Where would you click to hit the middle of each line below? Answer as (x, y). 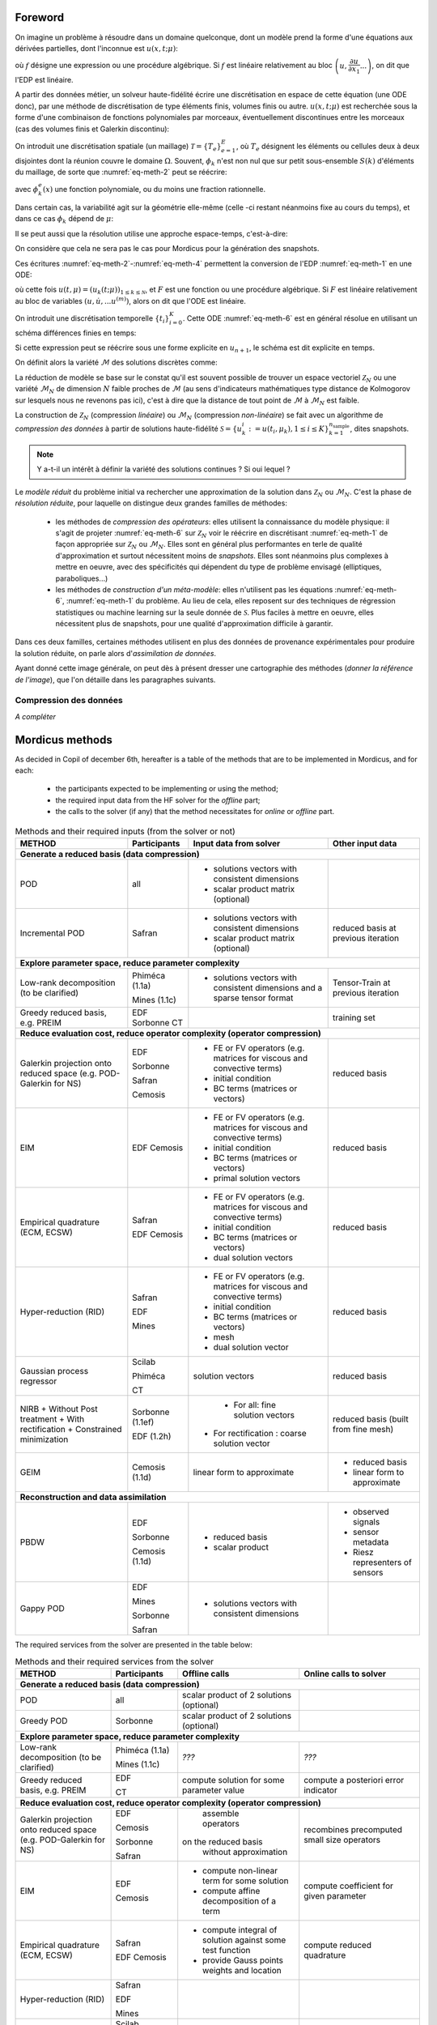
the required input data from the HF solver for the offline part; (158, 800)
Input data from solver (237, 844)
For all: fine (255, 1405)
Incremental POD (52, 933)
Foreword (40, 17)
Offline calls (206, 1673)
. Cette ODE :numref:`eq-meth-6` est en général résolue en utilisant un (300, 318)
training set (354, 1018)
